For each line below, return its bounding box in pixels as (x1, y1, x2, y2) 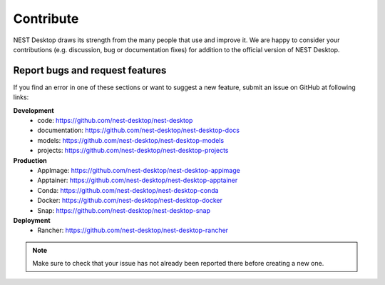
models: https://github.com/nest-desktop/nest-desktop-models (37, 136, 225, 144)
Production (13, 156, 48, 164)
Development (13, 106, 54, 114)
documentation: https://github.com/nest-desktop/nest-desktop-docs (37, 126, 240, 135)
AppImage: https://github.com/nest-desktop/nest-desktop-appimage (37, 166, 240, 174)
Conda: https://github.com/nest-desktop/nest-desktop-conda (37, 186, 219, 194)
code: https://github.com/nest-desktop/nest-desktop (37, 116, 193, 125)
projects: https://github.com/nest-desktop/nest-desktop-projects (37, 146, 229, 155)
